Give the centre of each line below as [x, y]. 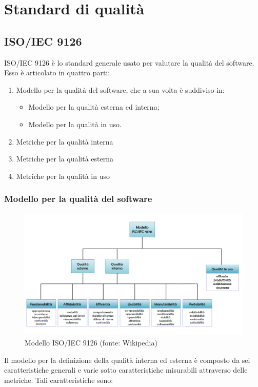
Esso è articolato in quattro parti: [57, 73]
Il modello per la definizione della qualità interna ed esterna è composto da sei [127, 360]
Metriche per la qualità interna [65, 141]
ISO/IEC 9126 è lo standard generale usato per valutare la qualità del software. [129, 62]
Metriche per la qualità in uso [63, 176]
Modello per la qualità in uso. [75, 124]
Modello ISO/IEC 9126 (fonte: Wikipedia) [91, 343]
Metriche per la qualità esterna [65, 159]
